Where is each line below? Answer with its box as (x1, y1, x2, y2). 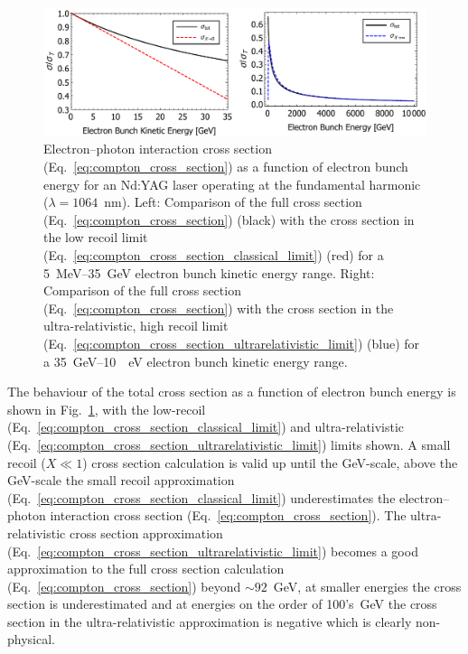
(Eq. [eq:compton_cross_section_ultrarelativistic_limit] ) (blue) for (43, 333, 420, 352)
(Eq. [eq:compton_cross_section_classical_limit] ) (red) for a (43, 246, 384, 264)
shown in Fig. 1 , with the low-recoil (7, 399, 206, 418)
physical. (7, 630, 55, 649)
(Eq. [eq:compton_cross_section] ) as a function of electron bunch (43, 157, 408, 176)
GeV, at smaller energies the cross (273, 576, 462, 595)
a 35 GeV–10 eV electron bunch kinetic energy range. (43, 351, 348, 370)
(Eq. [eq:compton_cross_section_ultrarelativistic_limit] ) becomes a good (7, 541, 418, 560)
